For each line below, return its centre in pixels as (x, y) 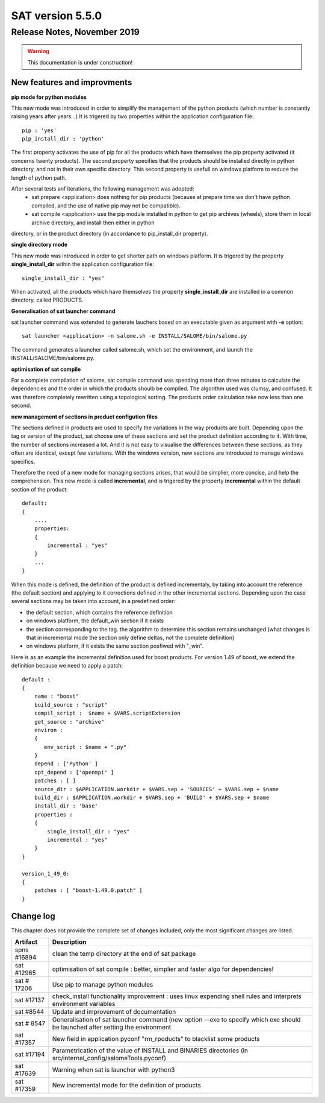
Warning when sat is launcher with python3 (113, 1070)
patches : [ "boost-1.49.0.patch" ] (88, 890)
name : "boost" (57, 696)
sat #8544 (29, 1012)
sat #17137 (30, 1000)
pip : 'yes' (39, 130)
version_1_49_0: (46, 874)
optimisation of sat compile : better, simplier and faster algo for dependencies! (163, 969)
